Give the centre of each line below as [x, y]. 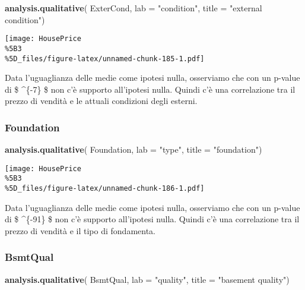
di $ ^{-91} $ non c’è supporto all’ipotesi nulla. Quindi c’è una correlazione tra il [152, 219]
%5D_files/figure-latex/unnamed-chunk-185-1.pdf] [105, 59]
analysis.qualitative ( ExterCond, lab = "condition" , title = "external [134, 8]
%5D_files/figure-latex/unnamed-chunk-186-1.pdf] [105, 189]
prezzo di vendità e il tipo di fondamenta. [80, 230]
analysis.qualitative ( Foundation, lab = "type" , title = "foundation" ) [134, 149]
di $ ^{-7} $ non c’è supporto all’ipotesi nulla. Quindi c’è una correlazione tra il [150, 89]
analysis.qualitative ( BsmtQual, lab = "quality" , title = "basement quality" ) [147, 279]
